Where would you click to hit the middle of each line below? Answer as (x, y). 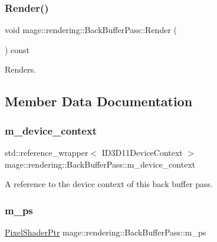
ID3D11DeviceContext (142, 152)
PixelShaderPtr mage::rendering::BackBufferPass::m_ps (106, 232)
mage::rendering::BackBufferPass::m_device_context (100, 164)
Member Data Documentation (99, 101)
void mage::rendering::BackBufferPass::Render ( (91, 30)
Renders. (21, 69)
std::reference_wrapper (47, 152)
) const (17, 49)
